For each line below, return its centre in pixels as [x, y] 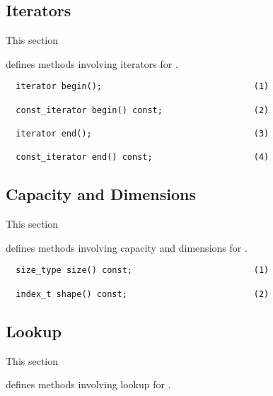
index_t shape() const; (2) [143, 294]
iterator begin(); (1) [143, 87]
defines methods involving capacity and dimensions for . [127, 247]
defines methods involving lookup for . [88, 384]
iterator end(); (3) [143, 134]
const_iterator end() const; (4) [143, 157]
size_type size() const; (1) [143, 270]
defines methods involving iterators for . [92, 63]
